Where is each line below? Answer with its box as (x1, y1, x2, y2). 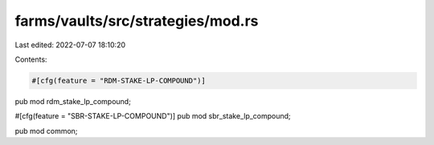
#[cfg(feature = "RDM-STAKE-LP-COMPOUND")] (31, 76, 207, 85)
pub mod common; (14, 126, 78, 135)
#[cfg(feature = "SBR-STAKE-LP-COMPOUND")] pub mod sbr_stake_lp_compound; (14, 111, 291, 121)
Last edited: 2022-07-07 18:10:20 (14, 40, 126, 50)
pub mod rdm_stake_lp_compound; (14, 96, 132, 106)
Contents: (14, 54, 47, 64)
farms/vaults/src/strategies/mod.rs (14, 12, 259, 30)
